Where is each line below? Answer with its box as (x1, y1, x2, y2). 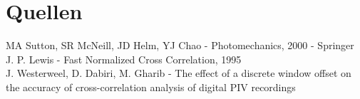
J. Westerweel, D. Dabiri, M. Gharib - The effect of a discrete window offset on (6, 66, 351, 80)
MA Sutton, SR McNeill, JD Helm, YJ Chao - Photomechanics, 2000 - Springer (6, 38, 354, 53)
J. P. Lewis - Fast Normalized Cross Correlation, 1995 (6, 51, 242, 66)
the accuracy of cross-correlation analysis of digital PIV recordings (6, 79, 296, 94)
